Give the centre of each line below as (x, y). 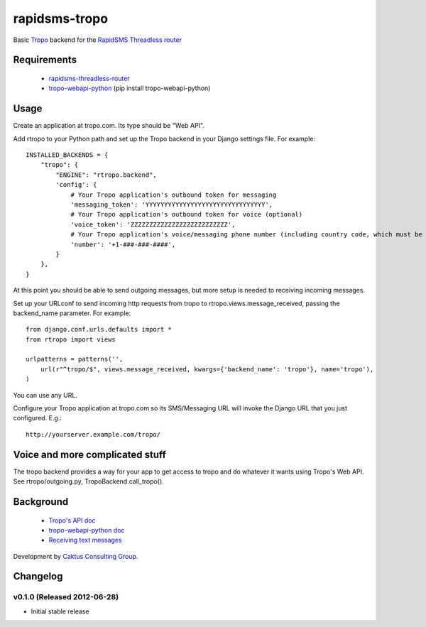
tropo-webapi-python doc (87, 530)
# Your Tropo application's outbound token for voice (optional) (187, 214)
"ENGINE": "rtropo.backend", (106, 175)
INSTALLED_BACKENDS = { (67, 155)
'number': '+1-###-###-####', (123, 244)
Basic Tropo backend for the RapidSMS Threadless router (98, 40)
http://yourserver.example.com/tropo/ (93, 434)
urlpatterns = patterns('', (75, 359)
